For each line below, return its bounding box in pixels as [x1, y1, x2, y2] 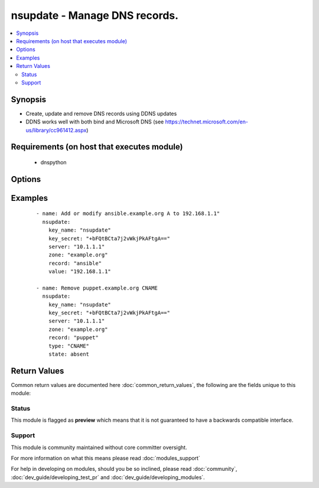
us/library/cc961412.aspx [25, 126, 87, 134]
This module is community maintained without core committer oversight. [11, 444, 187, 451]
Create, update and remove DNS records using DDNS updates [25, 110, 177, 117]
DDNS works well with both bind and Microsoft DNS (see [25, 118, 164, 125]
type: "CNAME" [48, 343, 90, 349]
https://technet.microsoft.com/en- [165, 118, 248, 125]
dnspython [40, 158, 67, 165]
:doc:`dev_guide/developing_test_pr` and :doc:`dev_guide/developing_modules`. [11, 473, 205, 481]
